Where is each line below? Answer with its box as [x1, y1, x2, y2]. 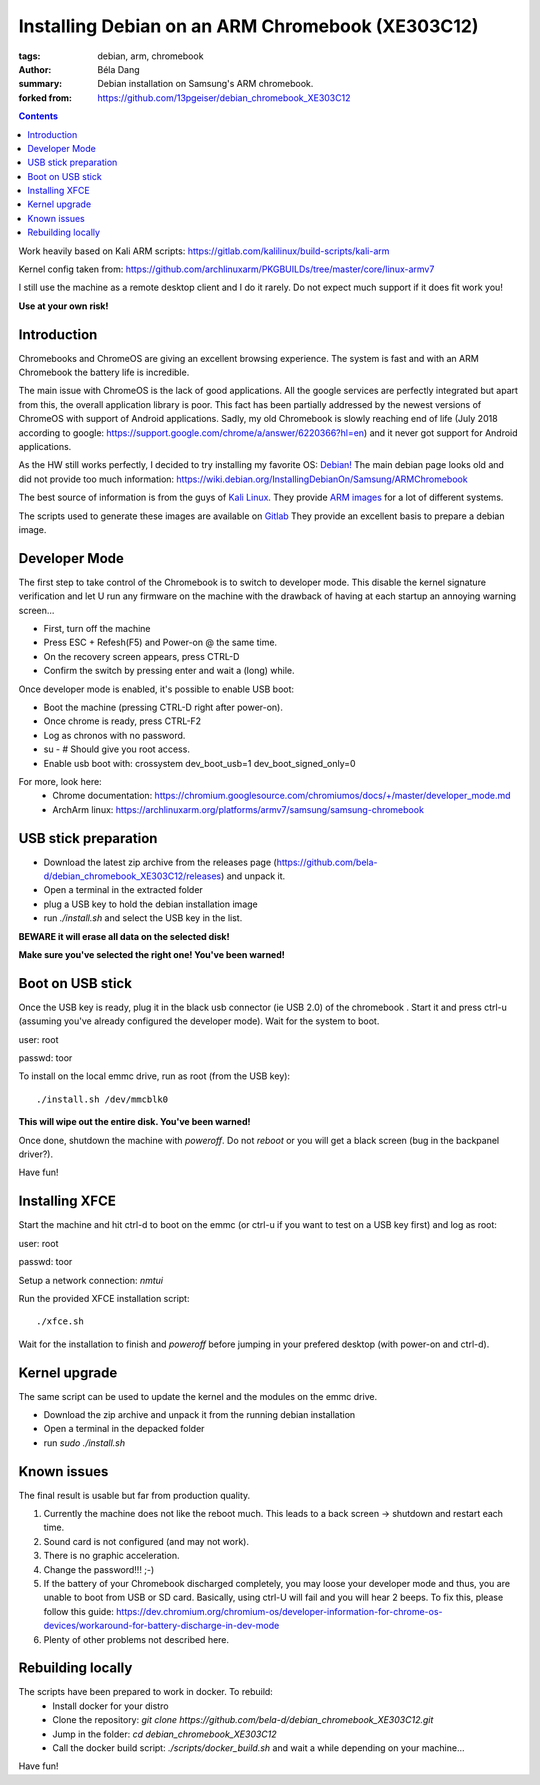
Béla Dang [97, 63, 140, 75]
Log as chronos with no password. [43, 729, 186, 741]
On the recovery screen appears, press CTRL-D [43, 650, 240, 662]
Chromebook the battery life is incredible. [18, 366, 190, 379]
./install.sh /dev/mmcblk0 [36, 1093, 169, 1105]
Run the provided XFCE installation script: [18, 1292, 190, 1304]
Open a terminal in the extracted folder [43, 884, 204, 896]
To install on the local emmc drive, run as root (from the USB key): [18, 1070, 290, 1082]
